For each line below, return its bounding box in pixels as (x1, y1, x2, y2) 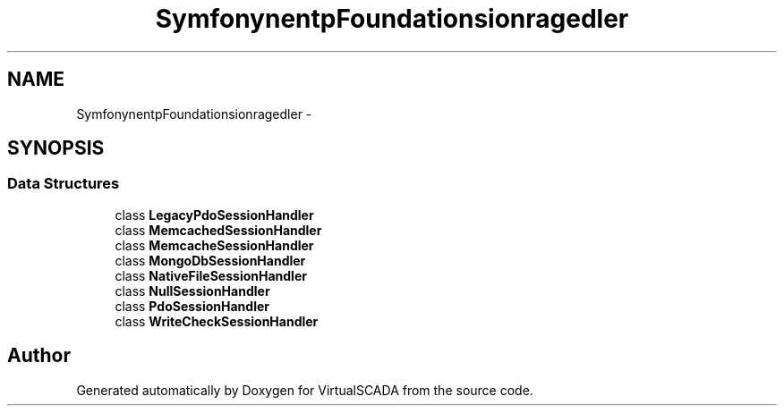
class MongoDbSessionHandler (115, 252, 306, 268)
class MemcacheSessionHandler (115, 237, 314, 253)
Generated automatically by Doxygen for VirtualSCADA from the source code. (76, 382, 533, 398)
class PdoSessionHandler (115, 298, 269, 314)
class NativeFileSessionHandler (115, 267, 307, 283)
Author (7, 344, 71, 367)
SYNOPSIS (7, 137, 105, 160)
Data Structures (7, 174, 120, 193)
